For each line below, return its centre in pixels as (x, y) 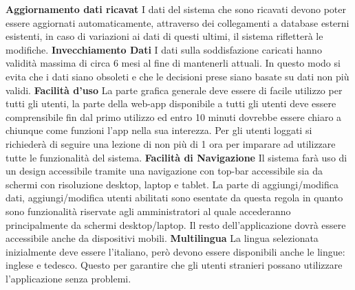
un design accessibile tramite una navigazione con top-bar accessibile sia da (164, 171)
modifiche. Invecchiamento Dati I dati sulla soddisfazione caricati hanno (164, 49)
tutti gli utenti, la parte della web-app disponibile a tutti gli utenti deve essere (171, 103)
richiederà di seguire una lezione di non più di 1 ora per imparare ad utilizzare (171, 143)
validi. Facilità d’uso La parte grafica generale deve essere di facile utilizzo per (174, 90)
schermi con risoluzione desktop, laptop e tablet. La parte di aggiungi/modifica (172, 184)
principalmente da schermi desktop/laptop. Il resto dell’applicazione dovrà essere (176, 224)
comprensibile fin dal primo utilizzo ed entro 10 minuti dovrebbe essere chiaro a (174, 116)
